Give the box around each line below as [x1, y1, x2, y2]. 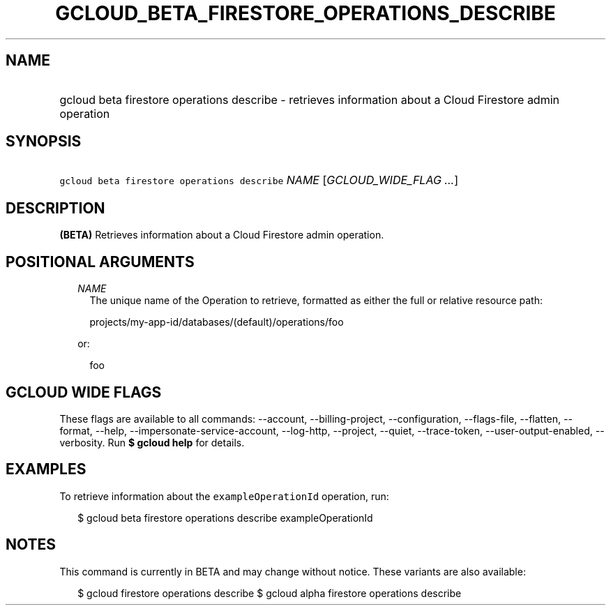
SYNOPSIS [6, 133, 82, 151]
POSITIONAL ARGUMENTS [6, 252, 195, 271]
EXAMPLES [6, 460, 86, 478]
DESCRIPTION [6, 199, 105, 217]
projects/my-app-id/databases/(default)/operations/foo [89, 316, 344, 329]
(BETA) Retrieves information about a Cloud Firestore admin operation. [59, 229, 384, 241]
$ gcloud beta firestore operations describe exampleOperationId [77, 511, 373, 524]
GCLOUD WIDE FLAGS [6, 383, 162, 401]
